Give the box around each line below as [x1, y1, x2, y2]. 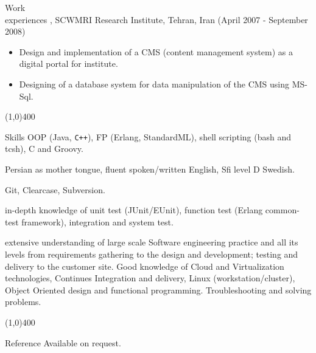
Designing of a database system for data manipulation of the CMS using [19, 77, 289, 90]
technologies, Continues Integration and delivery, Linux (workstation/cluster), [5, 272, 295, 284]
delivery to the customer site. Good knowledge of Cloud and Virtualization [5, 259, 284, 272]
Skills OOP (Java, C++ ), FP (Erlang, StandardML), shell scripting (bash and [5, 130, 292, 143]
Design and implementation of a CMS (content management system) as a [19, 45, 293, 58]
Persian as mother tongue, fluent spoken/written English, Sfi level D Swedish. [5, 163, 295, 175]
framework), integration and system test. [21, 215, 174, 228]
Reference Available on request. [5, 336, 121, 349]
